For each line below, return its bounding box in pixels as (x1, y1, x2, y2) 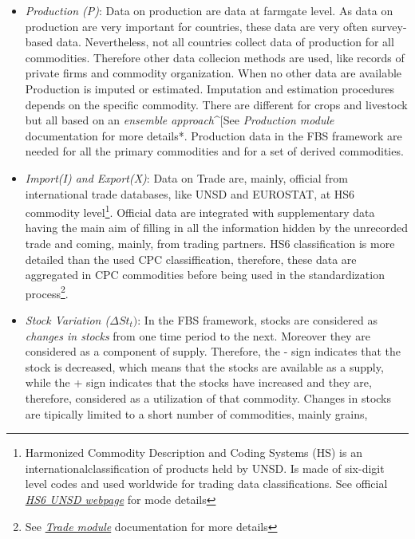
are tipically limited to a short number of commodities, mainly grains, (25, 405, 368, 422)
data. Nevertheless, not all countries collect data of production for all (56, 33, 394, 50)
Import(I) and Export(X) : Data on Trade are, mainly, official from (25, 169, 348, 186)
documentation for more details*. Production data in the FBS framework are (25, 127, 402, 144)
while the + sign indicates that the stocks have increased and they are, (25, 374, 372, 391)
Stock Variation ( (25, 312, 110, 328)
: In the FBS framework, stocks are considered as (137, 312, 377, 328)
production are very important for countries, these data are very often (25, 18, 368, 34)
